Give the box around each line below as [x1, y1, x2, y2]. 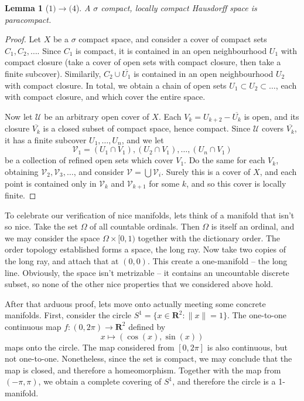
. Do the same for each [184, 154, 265, 166]
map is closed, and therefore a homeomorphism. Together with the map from [5, 363, 281, 376]
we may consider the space [5, 231, 100, 244]
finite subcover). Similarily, [5, 67, 101, 79]
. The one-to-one [227, 309, 286, 321]
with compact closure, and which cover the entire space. [5, 90, 206, 103]
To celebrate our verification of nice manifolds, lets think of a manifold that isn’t [5, 208, 295, 221]
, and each [259, 165, 297, 177]
